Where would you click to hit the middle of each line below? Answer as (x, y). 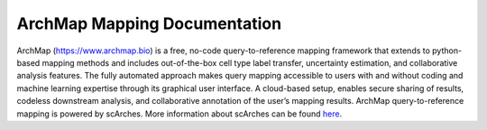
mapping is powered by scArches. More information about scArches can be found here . (179, 114)
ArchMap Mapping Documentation (149, 23)
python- (447, 51)
